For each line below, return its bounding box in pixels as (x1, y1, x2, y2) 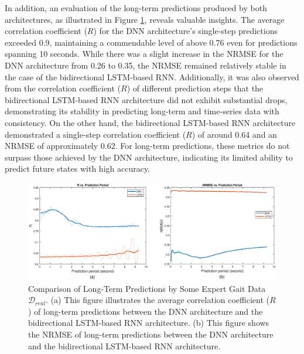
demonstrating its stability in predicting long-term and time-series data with (5, 105, 279, 117)
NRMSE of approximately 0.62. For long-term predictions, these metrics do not (5, 139, 290, 152)
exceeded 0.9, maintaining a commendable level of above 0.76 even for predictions (5, 36, 298, 48)
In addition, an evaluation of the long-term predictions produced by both (5, 2, 267, 13)
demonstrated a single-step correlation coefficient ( (5, 128, 186, 140)
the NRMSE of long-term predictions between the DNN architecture (28, 328, 274, 340)
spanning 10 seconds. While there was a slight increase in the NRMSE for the (5, 47, 283, 60)
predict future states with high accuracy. (5, 162, 151, 175)
